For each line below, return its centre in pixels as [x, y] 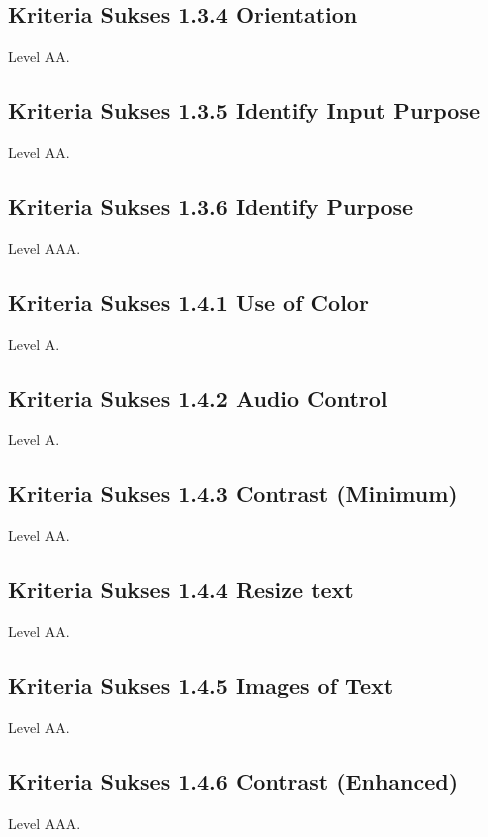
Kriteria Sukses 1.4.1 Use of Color [188, 301]
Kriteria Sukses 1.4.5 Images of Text [201, 684]
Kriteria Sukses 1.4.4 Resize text [181, 589]
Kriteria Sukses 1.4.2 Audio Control [198, 397]
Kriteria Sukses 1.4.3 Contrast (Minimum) [233, 493]
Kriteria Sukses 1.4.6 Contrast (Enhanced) [233, 780]
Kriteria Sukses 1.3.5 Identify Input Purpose [244, 110]
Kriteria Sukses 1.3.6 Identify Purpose [211, 205]
